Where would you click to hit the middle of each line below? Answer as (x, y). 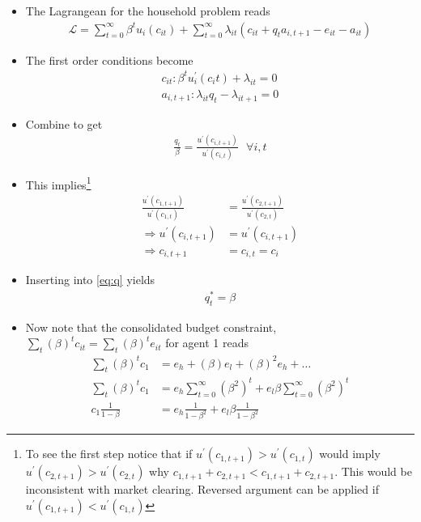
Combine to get (64, 123)
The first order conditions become (109, 59)
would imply (350, 454)
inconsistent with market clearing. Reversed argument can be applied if (202, 489)
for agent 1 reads (207, 343)
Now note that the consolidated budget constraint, (151, 327)
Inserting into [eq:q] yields (90, 280)
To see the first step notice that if (109, 454)
